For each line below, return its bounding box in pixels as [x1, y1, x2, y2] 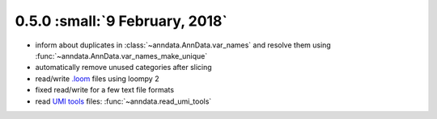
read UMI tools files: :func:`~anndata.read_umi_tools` [35, 96, 212, 106]
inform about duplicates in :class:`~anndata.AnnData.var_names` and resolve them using [35, 40, 331, 50]
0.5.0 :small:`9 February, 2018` [15, 12, 228, 30]
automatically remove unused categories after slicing [35, 63, 212, 72]
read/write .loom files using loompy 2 [35, 73, 159, 84]
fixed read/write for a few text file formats [35, 85, 174, 95]
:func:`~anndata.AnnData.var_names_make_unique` [35, 51, 208, 60]
